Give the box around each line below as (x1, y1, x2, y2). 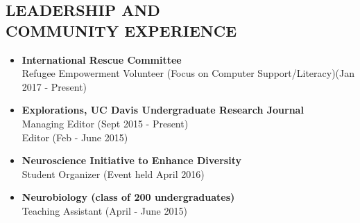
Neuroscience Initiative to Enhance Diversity (22, 153, 241, 168)
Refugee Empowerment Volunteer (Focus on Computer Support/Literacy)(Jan (22, 66, 355, 80)
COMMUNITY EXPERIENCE (6, 19, 237, 41)
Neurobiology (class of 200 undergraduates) (22, 190, 235, 204)
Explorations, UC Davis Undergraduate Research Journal (22, 102, 304, 117)
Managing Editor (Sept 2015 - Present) (22, 116, 189, 130)
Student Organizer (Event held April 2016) (22, 166, 205, 181)
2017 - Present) (22, 79, 87, 93)
